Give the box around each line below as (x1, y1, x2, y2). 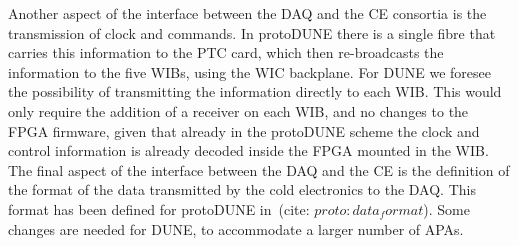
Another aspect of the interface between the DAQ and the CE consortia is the (8, 3, 487, 23)
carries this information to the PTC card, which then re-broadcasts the (8, 42, 444, 63)
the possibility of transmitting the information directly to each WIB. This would (8, 81, 502, 102)
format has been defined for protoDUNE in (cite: (8, 198, 310, 219)
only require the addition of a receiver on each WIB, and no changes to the (8, 100, 469, 121)
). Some (423, 198, 470, 219)
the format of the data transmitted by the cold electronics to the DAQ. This (8, 179, 476, 200)
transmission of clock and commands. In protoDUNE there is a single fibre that (8, 22, 496, 43)
